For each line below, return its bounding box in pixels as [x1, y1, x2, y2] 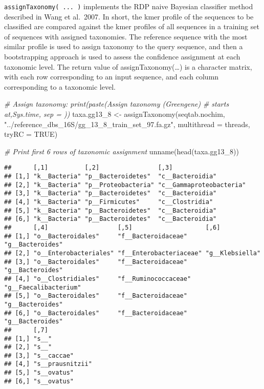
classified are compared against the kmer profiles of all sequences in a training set [4, 21, 259, 32]
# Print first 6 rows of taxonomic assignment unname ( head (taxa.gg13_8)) [4, 146, 239, 156]
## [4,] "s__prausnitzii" [4, 360, 92, 368]
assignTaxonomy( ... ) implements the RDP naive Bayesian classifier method [4, 1, 253, 11]
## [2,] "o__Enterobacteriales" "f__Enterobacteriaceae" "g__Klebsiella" [4, 249, 261, 257]
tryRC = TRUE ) [4, 129, 58, 139]
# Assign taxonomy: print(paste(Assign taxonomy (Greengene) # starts [4, 98, 229, 109]
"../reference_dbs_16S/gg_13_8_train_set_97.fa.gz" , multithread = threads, [4, 118, 250, 129]
